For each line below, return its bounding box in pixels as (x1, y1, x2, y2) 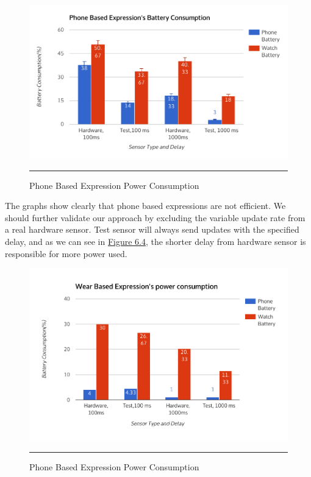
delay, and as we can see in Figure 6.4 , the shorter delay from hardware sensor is (5, 235, 306, 248)
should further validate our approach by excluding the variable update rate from (5, 211, 306, 224)
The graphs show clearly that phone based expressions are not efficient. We (5, 199, 286, 212)
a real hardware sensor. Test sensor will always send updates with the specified (5, 223, 299, 236)
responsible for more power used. (5, 247, 127, 260)
